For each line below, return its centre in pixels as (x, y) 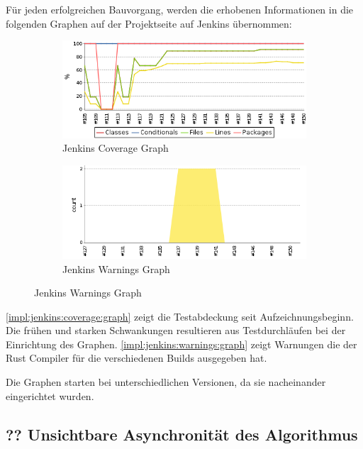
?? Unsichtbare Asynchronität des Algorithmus (182, 434)
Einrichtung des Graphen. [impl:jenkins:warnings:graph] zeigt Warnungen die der (181, 344)
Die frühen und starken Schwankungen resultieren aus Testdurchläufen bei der (176, 330)
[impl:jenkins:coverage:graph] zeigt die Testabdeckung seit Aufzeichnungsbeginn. (180, 316)
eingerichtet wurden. (50, 395)
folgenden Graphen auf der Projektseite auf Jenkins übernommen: (149, 23)
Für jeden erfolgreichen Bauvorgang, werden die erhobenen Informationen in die (180, 9)
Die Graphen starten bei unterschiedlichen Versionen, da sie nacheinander (166, 382)
